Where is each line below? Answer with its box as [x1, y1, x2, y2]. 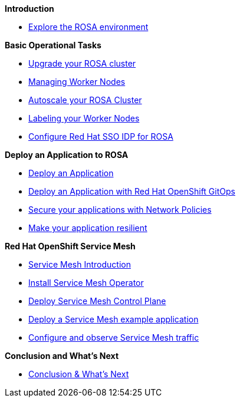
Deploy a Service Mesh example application [28, 314, 199, 324]
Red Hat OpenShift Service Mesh [5, 241, 136, 251]
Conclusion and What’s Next [5, 351, 119, 361]
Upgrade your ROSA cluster [28, 58, 136, 68]
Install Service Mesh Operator [28, 278, 144, 288]
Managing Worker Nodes [28, 77, 126, 87]
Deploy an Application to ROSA [5, 150, 129, 160]
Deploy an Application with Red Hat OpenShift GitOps [28, 186, 235, 196]
